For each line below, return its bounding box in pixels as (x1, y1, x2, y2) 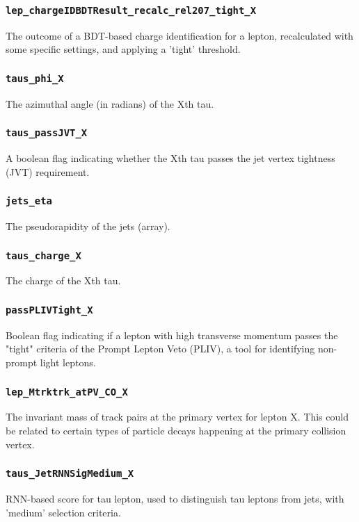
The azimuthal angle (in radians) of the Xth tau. (6, 96, 214, 111)
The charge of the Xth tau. (6, 273, 121, 288)
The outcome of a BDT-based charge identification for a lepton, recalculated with (6, 28, 353, 42)
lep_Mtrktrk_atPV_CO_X (6, 386, 128, 398)
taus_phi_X (6, 72, 64, 84)
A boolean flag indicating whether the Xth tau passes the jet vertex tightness (6, 151, 335, 165)
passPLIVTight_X (6, 304, 93, 316)
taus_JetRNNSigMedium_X (6, 468, 134, 480)
